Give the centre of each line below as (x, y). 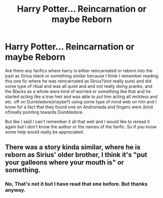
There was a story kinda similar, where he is (73, 147)
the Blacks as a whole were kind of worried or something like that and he (78, 91)
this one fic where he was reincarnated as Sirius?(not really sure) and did (78, 81)
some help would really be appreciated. (45, 132)
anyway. (15, 190)
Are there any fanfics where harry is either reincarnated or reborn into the (79, 70)
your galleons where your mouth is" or (64, 163)
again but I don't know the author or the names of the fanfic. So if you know (81, 127)
